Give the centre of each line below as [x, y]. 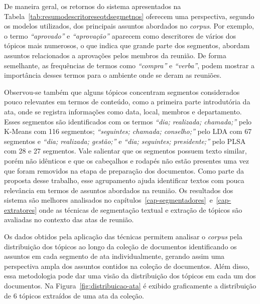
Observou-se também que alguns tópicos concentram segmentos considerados [122, 92]
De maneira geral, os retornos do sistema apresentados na [93, 6]
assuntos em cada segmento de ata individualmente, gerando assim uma [114, 256]
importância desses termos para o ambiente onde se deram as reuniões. [113, 75]
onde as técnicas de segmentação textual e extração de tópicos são [141, 209]
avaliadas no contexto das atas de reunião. [69, 219]
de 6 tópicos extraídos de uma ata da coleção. [74, 295]
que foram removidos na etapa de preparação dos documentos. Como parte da [124, 170]
